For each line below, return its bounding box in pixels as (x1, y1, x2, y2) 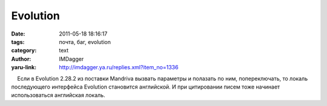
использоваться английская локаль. (11, 92, 105, 99)
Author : (11, 55, 31, 63)
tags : (11, 38, 25, 45)
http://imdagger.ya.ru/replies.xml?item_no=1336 (59, 64, 179, 71)
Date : (11, 30, 25, 37)
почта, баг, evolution (59, 38, 111, 45)
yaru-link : (11, 64, 36, 71)
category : (11, 47, 37, 54)
